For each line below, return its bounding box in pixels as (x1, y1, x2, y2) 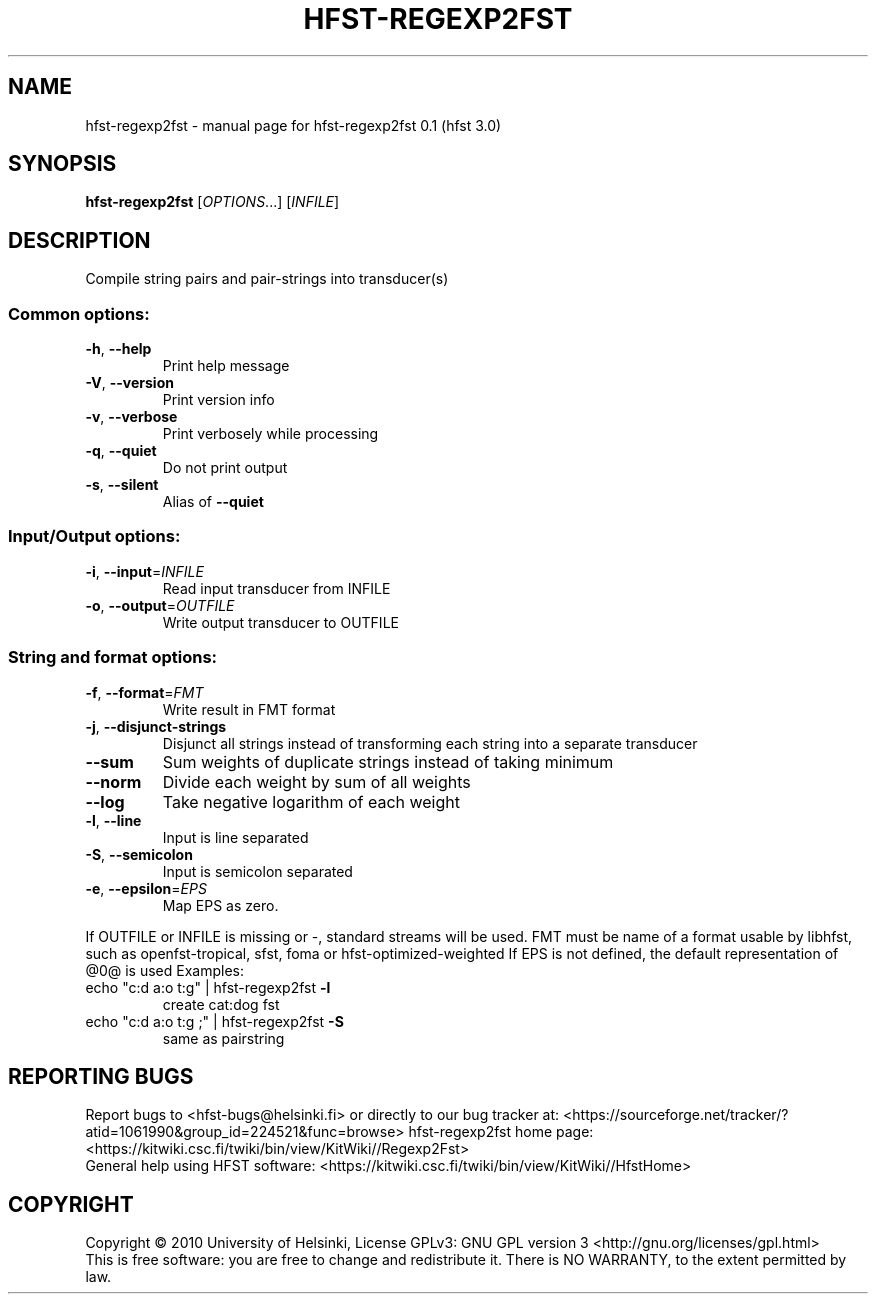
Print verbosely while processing (162, 425, 379, 443)
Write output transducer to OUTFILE (162, 613, 399, 631)
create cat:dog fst (162, 995, 280, 1013)
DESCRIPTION (8, 227, 151, 253)
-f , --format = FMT (85, 683, 204, 701)
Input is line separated (162, 828, 309, 846)
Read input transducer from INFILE (162, 579, 391, 597)
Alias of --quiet (162, 493, 264, 511)
